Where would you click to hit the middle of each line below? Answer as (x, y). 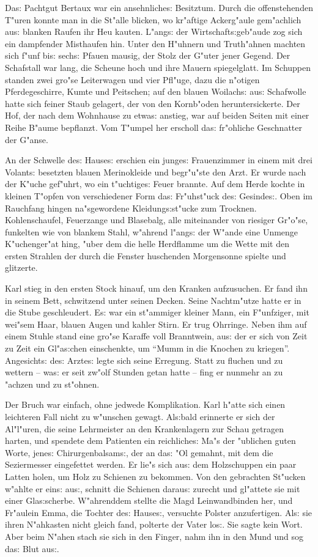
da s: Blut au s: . (32, 548)
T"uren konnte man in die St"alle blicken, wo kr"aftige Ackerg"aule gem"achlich (153, 19)
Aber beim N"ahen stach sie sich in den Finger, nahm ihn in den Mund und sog (154, 536)
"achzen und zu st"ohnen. (52, 384)
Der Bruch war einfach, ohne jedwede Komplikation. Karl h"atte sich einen (145, 404)
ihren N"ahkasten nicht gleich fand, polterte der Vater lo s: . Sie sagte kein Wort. (154, 524)
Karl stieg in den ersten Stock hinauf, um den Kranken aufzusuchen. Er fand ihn (156, 288)
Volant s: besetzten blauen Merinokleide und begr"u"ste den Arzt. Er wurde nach (156, 172)
